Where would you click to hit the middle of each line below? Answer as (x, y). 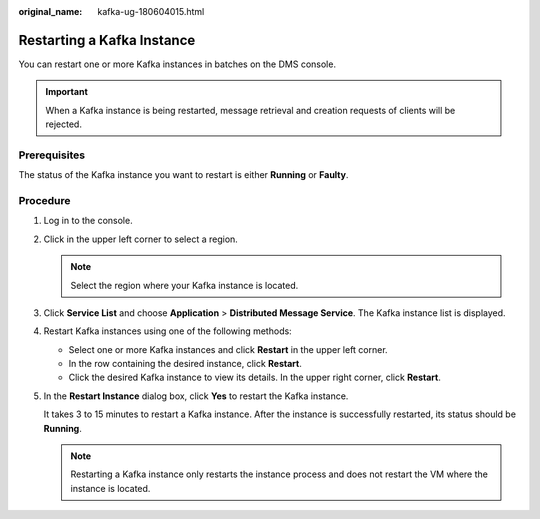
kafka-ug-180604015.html (151, 11)
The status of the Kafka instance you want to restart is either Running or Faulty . (183, 175)
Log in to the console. (88, 221)
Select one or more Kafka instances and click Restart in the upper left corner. (228, 349)
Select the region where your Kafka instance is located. (184, 285)
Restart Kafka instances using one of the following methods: (167, 331)
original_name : (50, 11)
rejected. (63, 124)
